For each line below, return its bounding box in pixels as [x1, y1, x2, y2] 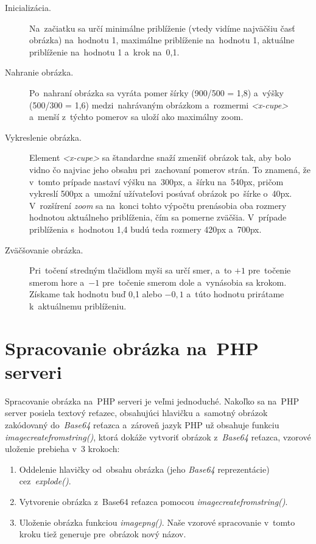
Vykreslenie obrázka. [5, 130, 82, 143]
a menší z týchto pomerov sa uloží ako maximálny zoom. [29, 110, 244, 123]
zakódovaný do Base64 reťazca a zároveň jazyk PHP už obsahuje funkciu [5, 418, 279, 431]
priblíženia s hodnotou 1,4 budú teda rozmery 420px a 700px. [29, 222, 262, 235]
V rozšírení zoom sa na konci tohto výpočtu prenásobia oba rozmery [29, 199, 287, 211]
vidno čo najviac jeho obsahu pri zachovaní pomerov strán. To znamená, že [29, 163, 311, 175]
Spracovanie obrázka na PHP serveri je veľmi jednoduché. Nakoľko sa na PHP [5, 394, 299, 407]
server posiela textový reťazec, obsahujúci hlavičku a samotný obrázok [5, 406, 268, 419]
